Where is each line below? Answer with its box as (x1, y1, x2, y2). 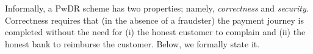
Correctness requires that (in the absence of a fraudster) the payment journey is (5, 13, 304, 26)
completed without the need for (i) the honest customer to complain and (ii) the (5, 25, 306, 38)
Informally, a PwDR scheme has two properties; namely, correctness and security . (5, 2, 309, 14)
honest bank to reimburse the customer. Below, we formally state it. (5, 37, 260, 50)
